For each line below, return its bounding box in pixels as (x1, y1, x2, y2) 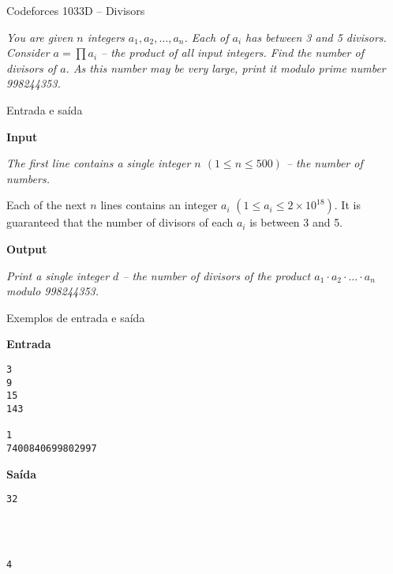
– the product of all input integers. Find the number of (101, 44, 364, 61)
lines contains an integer (100, 197, 218, 213)
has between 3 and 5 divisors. (245, 28, 387, 45)
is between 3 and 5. (249, 214, 343, 231)
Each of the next (6, 197, 87, 213)
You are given (6, 28, 73, 45)
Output (6, 240, 47, 257)
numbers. (6, 170, 50, 186)
